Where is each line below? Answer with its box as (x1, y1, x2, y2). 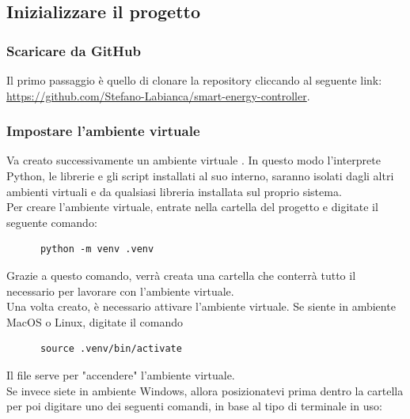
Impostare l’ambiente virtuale (6, 121, 200, 141)
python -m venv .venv (40, 243, 154, 255)
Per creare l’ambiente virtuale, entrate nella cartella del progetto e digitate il (6, 198, 378, 215)
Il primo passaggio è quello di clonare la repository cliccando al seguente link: (6, 72, 382, 88)
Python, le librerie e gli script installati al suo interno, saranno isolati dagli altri (6, 168, 394, 183)
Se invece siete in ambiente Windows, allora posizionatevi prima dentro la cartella (6, 382, 404, 398)
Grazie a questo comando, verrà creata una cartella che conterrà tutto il (6, 266, 356, 283)
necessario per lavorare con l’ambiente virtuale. (6, 282, 234, 299)
